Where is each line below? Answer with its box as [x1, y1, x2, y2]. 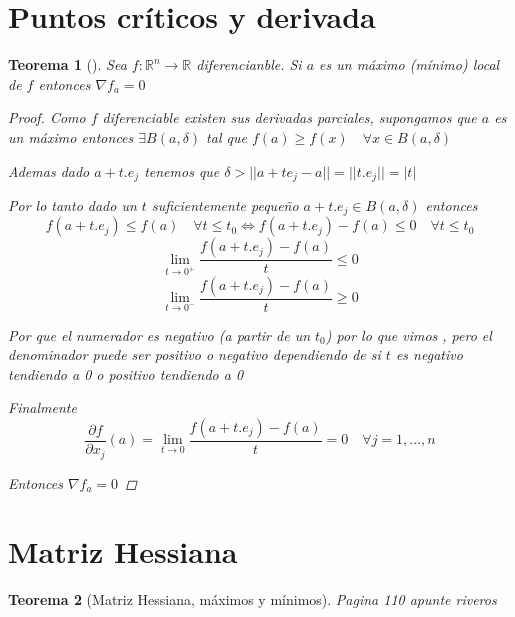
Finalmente [8, 397, 77, 418]
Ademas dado [8, 160, 90, 181]
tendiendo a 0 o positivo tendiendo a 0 [8, 363, 244, 384]
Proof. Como [8, 107, 86, 128]
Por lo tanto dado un [8, 194, 137, 215]
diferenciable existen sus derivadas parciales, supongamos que [102, 107, 477, 128]
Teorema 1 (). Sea [8, 54, 127, 75]
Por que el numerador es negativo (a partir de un [8, 324, 311, 345]
